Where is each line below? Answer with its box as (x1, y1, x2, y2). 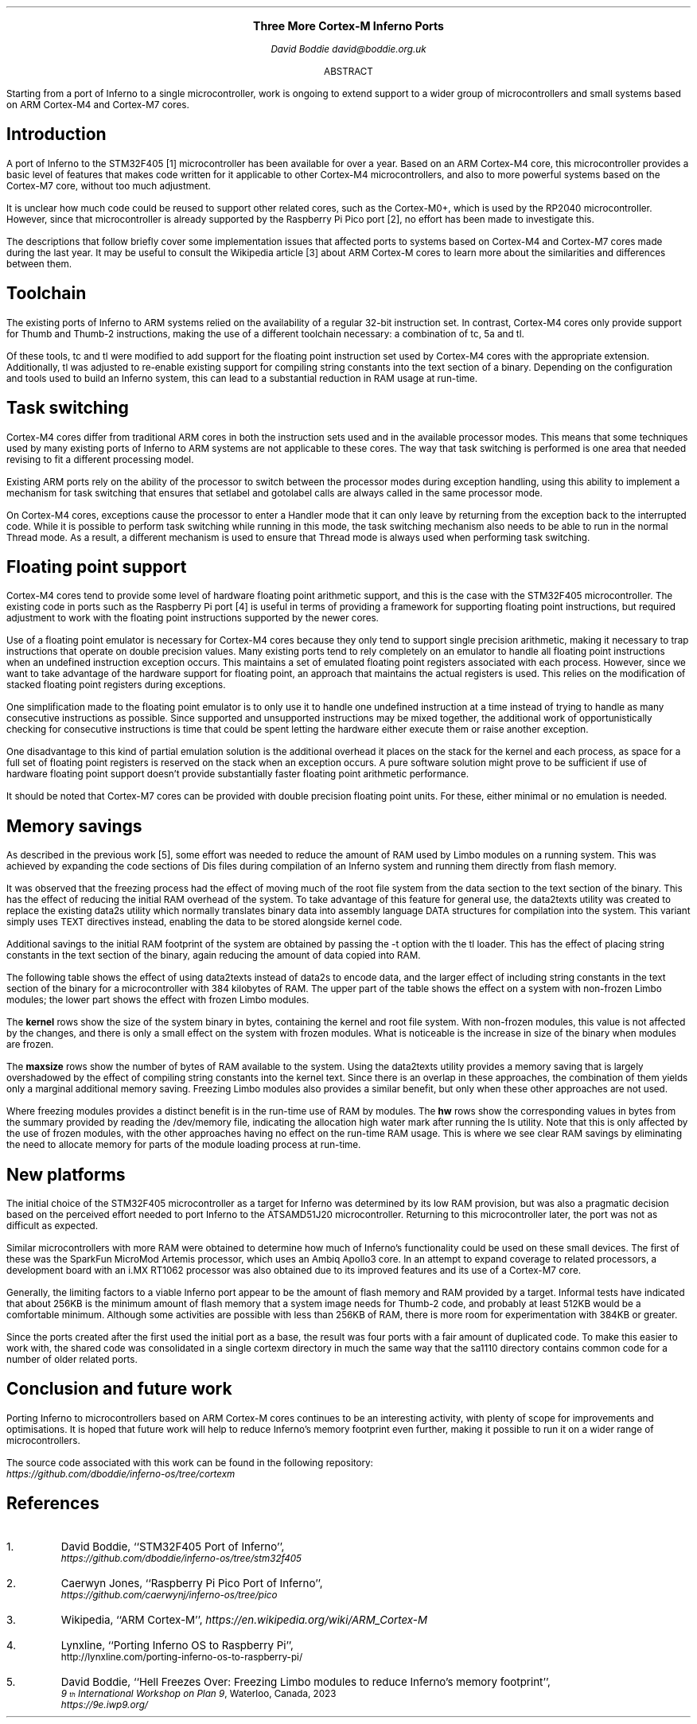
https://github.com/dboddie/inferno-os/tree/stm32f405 (60, 1552, 302, 1564)
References (6, 1493, 99, 1514)
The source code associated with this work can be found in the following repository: (6, 1457, 373, 1469)
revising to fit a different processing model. (6, 453, 194, 465)
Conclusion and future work (6, 1379, 232, 1399)
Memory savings (6, 815, 142, 836)
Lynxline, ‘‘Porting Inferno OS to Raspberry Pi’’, (60, 1638, 294, 1652)
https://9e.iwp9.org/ (60, 1699, 148, 1710)
